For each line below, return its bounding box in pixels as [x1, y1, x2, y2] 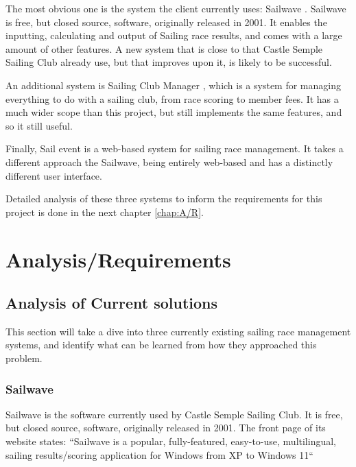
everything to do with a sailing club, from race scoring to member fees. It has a [5, 91, 339, 106]
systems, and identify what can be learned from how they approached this [5, 337, 317, 352]
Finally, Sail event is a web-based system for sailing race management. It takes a [5, 141, 344, 156]
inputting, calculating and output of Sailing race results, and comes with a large [5, 28, 342, 43]
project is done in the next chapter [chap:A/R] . [5, 204, 204, 219]
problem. [5, 351, 43, 366]
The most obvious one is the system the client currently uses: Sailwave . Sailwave [5, 1, 346, 15]
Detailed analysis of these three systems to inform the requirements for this [5, 191, 322, 206]
